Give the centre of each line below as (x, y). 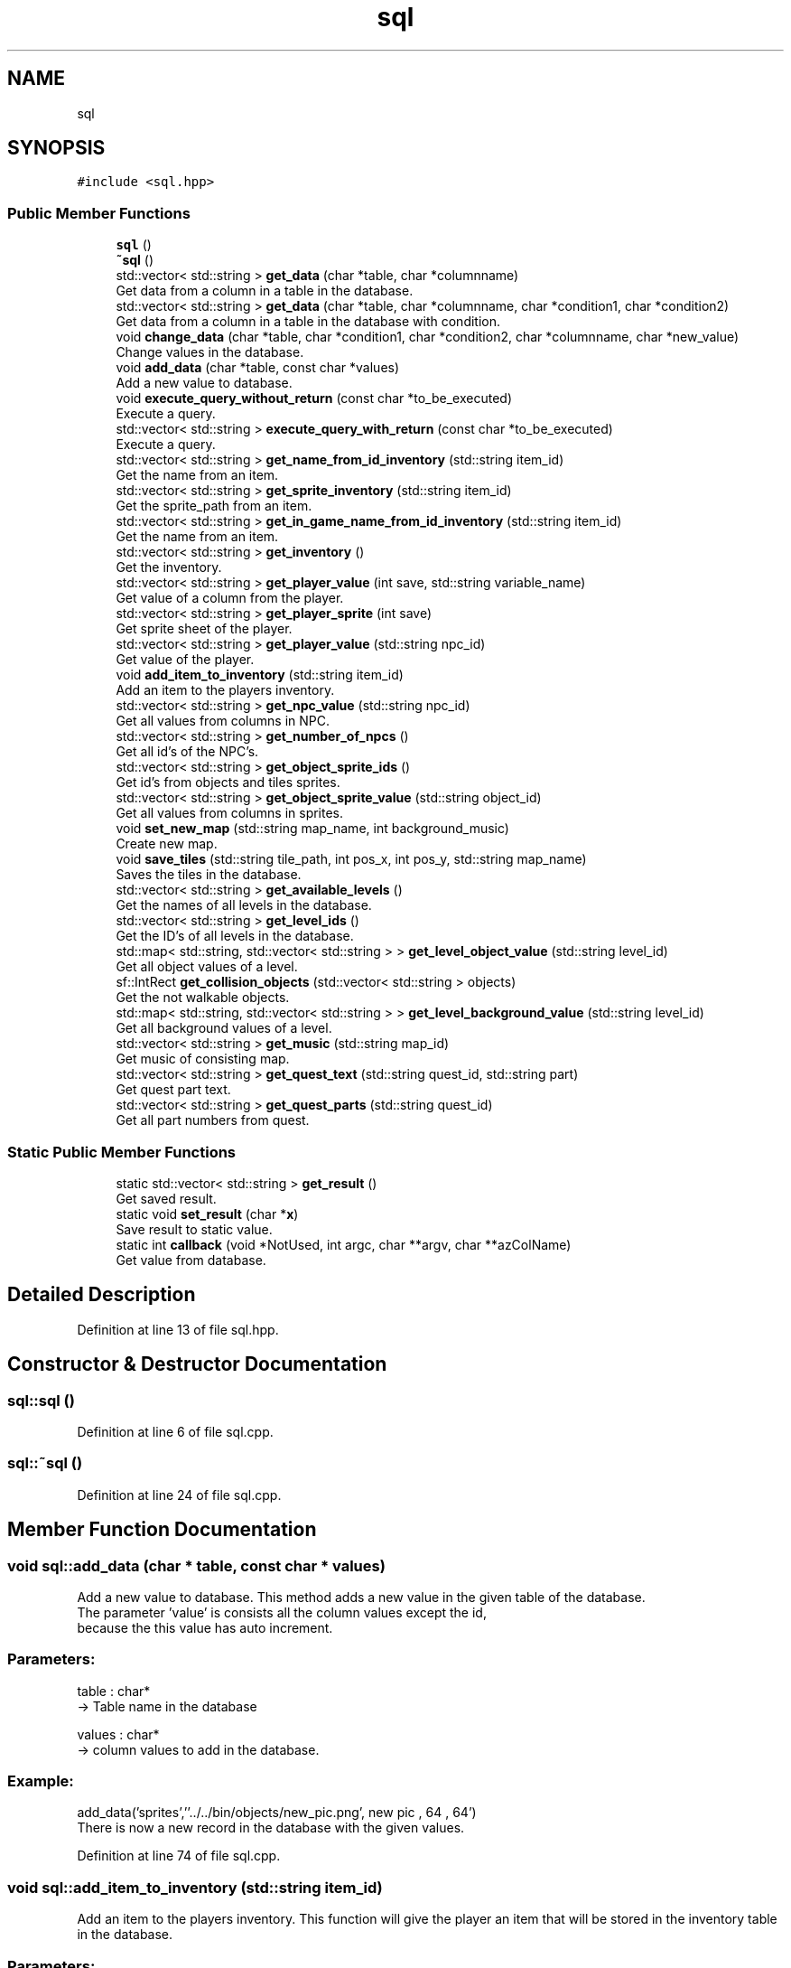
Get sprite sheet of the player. (204, 629)
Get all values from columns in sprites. (230, 813)
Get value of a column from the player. (230, 598)
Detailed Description (102, 1295)
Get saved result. (166, 1198)
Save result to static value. (194, 1229)
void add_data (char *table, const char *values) (258, 368)
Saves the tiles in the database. (209, 875)
